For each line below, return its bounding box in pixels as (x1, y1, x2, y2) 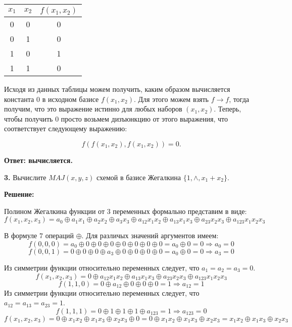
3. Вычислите (4, 172, 46, 182)
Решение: (4, 189, 34, 199)
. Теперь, (214, 103, 241, 114)
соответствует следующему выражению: (4, 123, 127, 134)
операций (45, 230, 74, 241)
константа (4, 93, 34, 104)
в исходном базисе (42, 93, 99, 104)
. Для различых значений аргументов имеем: (81, 230, 219, 241)
